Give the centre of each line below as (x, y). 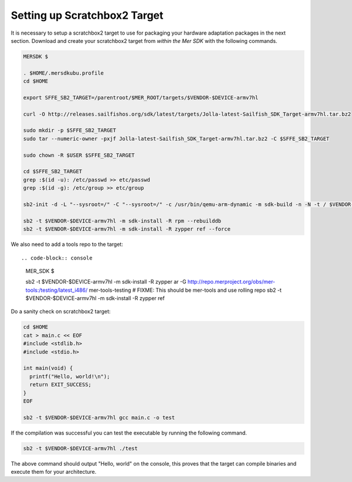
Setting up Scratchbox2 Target (87, 15)
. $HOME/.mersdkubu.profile (63, 73)
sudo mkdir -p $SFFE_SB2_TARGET (70, 130)
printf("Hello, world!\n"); (70, 376)
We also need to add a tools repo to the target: (67, 244)
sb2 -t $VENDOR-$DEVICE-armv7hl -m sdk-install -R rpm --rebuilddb (122, 221)
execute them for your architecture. (54, 472)
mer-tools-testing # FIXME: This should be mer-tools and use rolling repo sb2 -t (185, 290)
